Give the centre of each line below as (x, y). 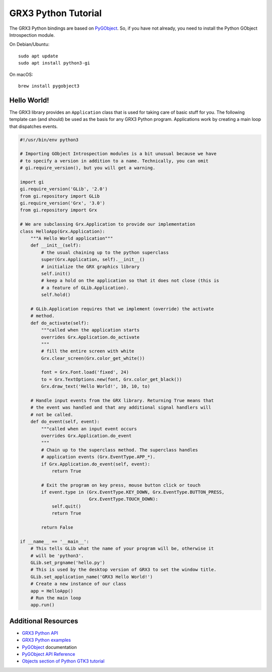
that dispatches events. (33, 126)
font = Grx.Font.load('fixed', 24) (85, 372)
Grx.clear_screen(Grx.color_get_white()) (93, 358)
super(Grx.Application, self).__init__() (93, 260)
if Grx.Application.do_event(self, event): (96, 464)
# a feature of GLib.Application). (85, 288)
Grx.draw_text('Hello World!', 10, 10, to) (96, 386)
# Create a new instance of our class (78, 584)
